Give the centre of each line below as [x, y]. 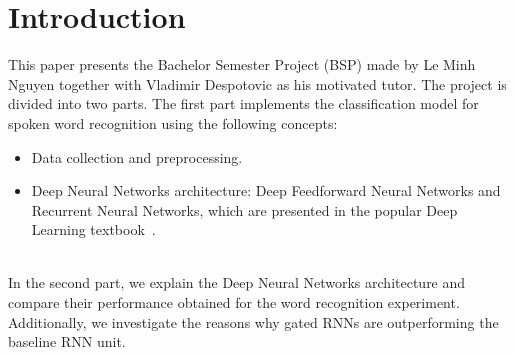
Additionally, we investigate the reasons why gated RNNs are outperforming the [253, 321]
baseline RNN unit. [67, 341]
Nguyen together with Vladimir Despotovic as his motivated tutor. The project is [257, 83]
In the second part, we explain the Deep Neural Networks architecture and [237, 282]
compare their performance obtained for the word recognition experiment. [234, 302]
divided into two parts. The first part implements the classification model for [243, 103]
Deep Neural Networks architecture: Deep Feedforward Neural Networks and [266, 190]
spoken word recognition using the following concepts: [173, 122]
